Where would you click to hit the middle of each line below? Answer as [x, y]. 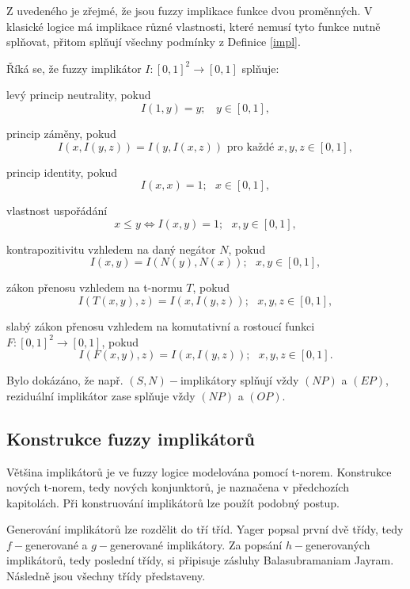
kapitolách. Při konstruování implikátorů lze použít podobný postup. [173, 502]
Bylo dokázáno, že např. [65, 380]
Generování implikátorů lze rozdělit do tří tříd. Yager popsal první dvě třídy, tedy [205, 529]
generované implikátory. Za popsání [196, 544]
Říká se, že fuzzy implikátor [74, 68]
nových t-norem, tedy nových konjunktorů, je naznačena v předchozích [178, 487]
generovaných [338, 544]
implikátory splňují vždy [239, 380]
